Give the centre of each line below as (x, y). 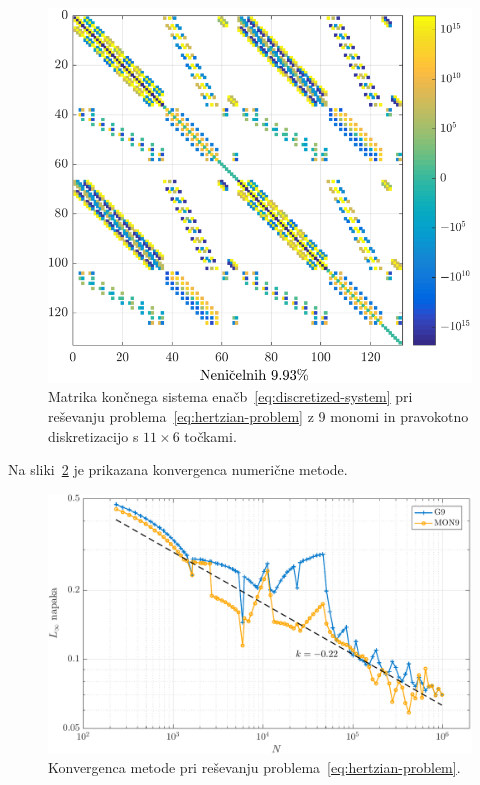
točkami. (210, 435)
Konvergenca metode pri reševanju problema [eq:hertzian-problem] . (254, 767)
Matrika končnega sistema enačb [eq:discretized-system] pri (230, 396)
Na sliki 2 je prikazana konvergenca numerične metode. (178, 469)
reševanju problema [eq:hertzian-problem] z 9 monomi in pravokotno (258, 416)
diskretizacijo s (93, 435)
